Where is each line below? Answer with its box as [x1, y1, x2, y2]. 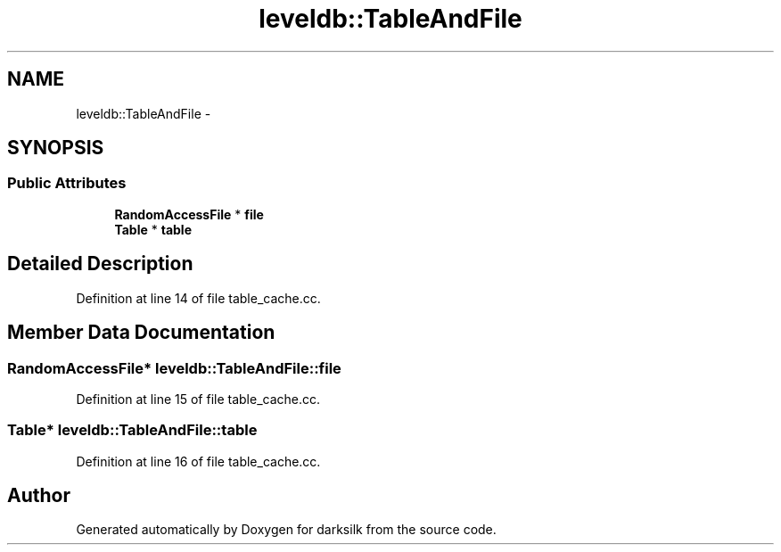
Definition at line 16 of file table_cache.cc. [76, 453, 321, 469]
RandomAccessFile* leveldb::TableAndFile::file [7, 358, 341, 377]
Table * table [114, 221, 192, 237]
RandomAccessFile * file [114, 206, 264, 222]
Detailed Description [7, 252, 193, 276]
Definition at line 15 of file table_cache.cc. [76, 391, 321, 407]
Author [7, 484, 70, 507]
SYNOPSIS [7, 136, 104, 160]
